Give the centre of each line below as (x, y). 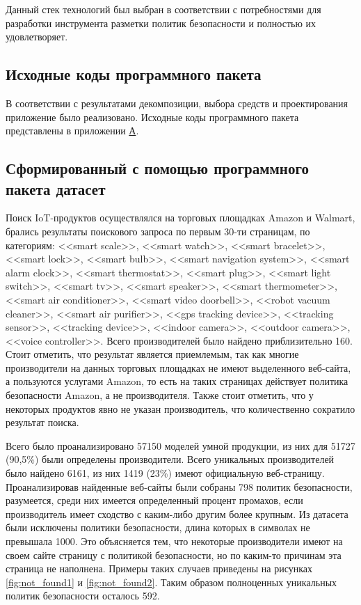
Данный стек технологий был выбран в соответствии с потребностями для (163, 9)
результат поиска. (42, 422)
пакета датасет (56, 188)
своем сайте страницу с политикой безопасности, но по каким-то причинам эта (174, 555)
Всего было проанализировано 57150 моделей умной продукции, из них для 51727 (180, 445)
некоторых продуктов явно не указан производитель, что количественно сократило (180, 408)
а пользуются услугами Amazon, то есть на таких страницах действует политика (177, 381)
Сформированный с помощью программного (157, 168)
